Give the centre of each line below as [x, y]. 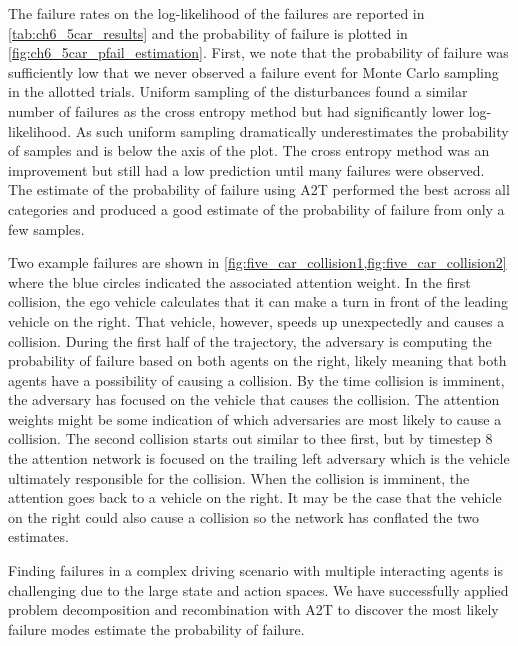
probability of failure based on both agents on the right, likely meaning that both [257, 360]
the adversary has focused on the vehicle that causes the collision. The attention [254, 399]
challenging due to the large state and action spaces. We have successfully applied [258, 589]
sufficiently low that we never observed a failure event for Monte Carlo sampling [253, 71]
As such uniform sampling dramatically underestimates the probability [292, 130]
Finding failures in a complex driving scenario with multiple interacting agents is [255, 570]
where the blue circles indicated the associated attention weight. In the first [239, 281]
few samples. [46, 228]
